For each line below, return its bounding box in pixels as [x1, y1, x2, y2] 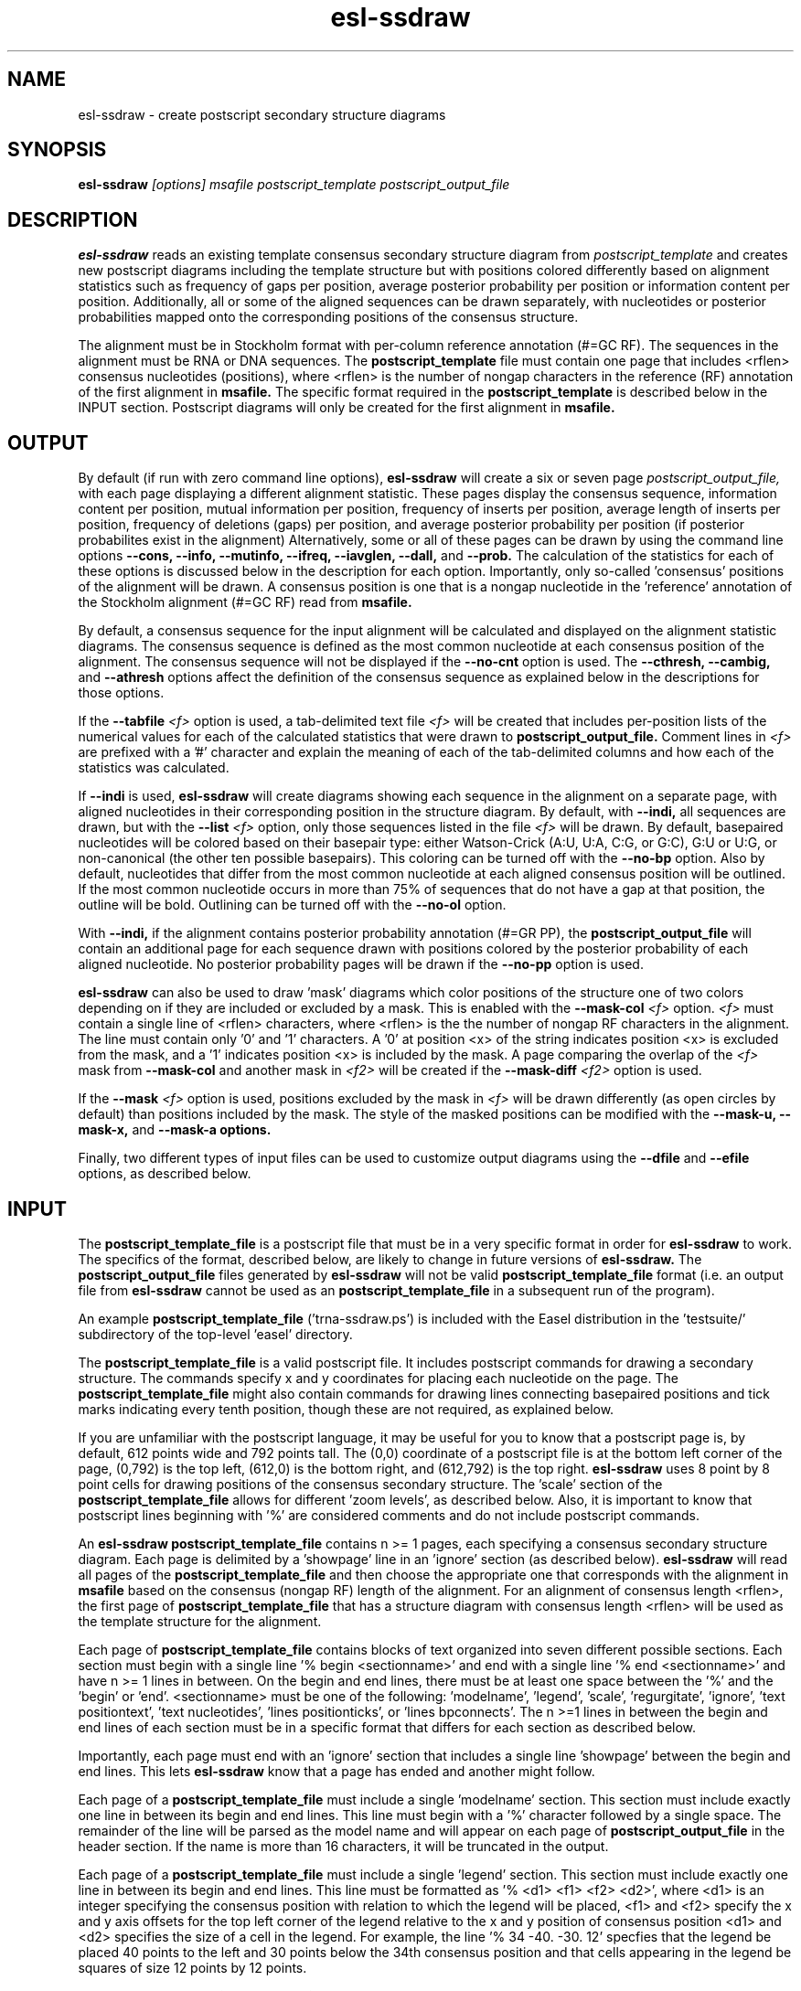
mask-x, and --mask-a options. [78, 1122, 272, 1138]
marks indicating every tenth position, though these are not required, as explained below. [78, 1400, 614, 1417]
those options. [78, 685, 165, 701]
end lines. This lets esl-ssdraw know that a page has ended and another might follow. [78, 1762, 595, 1779]
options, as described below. [78, 1166, 251, 1182]
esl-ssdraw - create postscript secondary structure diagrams [78, 106, 446, 122]
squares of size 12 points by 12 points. [78, 1959, 307, 1975]
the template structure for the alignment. [78, 1613, 322, 1629]
